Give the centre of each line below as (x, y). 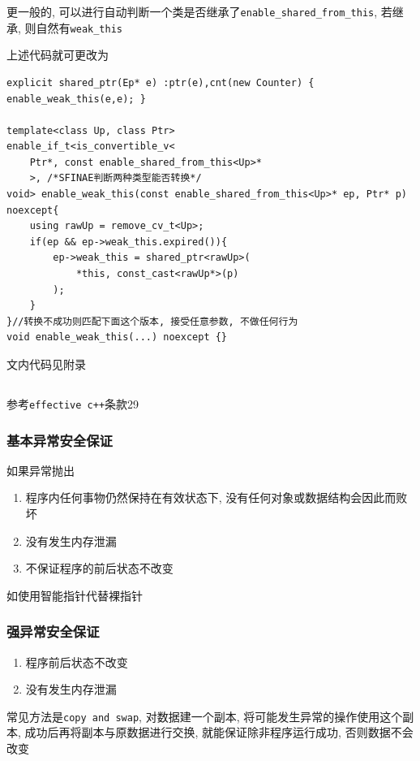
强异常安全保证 (53, 631)
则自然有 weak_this (73, 27)
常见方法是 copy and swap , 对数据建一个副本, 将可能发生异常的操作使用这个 (205, 716)
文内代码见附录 (46, 364)
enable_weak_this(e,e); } (76, 99)
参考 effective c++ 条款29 (73, 403)
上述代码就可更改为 (58, 55)
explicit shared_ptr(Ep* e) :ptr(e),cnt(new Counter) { (161, 82)
